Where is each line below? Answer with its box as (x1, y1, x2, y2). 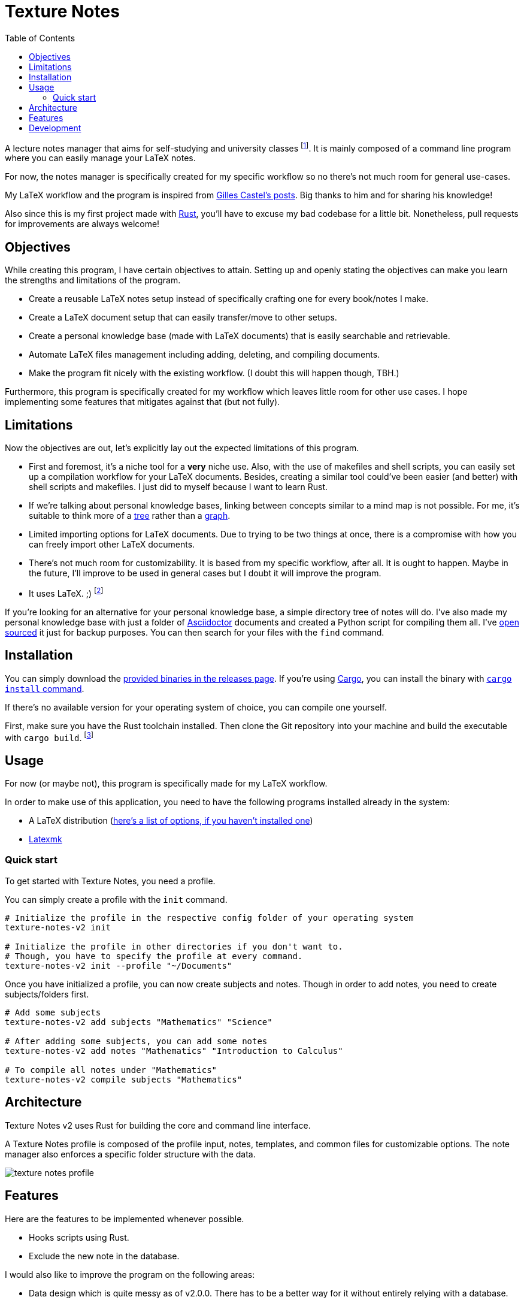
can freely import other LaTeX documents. (29, 539, 195, 550)
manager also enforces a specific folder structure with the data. (5, 1148, 256, 1159)
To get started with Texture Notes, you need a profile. (5, 875, 216, 886)
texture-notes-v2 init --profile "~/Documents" (5, 960, 232, 971)
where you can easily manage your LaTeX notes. (5, 153, 196, 164)
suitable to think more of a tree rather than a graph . (29, 510, 231, 521)
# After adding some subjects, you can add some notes (5, 1036, 268, 1046)
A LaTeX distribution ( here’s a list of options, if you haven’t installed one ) (29, 815, 313, 826)
